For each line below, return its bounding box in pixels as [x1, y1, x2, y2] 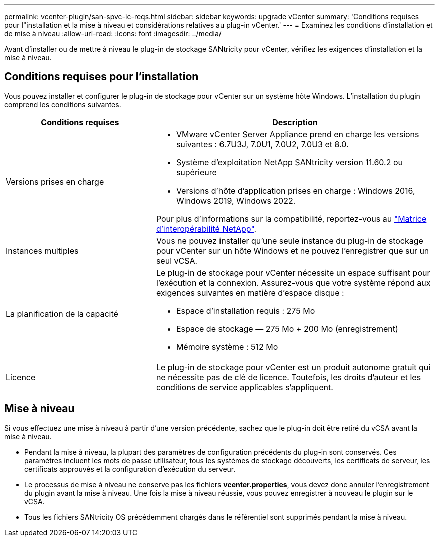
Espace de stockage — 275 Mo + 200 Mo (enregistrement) [176, 323, 398, 334]
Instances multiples [6, 245, 79, 256]
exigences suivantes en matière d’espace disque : [156, 287, 344, 298]
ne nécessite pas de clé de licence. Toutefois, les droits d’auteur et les [156, 372, 421, 382]
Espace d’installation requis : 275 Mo [176, 305, 315, 316]
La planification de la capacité [6, 308, 118, 319]
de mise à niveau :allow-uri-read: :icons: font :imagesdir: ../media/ [4, 29, 222, 38]
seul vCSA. [156, 255, 198, 266]
